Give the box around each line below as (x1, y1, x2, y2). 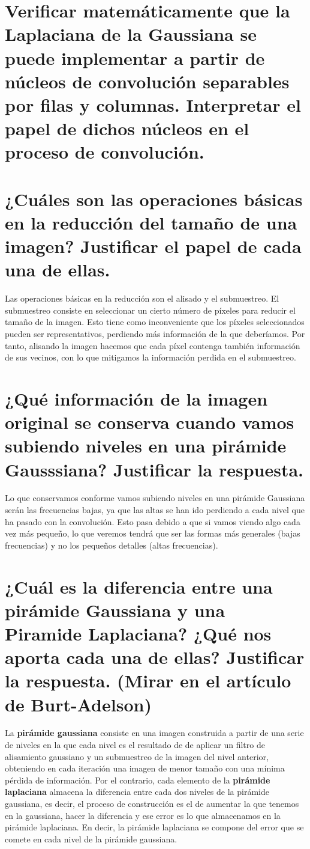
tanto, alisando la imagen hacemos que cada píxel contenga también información (5, 339, 300, 351)
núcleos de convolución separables (5, 68, 290, 93)
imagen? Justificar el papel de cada (5, 234, 302, 258)
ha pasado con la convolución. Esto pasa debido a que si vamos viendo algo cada (5, 515, 300, 528)
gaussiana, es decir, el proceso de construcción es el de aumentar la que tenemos (5, 797, 299, 810)
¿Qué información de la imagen (5, 386, 268, 410)
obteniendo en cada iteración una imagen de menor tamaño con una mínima (5, 762, 285, 774)
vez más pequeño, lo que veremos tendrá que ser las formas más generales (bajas (5, 527, 300, 540)
